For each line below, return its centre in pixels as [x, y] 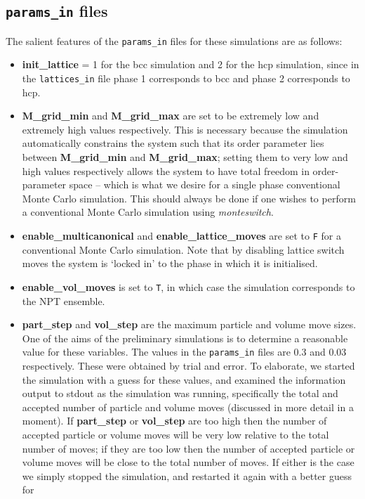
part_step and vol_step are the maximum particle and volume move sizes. [189, 324]
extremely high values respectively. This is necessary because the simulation [185, 129]
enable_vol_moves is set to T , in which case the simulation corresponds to [188, 286]
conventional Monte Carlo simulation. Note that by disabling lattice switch [183, 249]
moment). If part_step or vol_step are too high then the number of [174, 421]
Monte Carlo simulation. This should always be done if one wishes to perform [189, 198]
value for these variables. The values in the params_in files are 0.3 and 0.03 [184, 352]
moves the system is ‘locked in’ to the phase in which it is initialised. [170, 263]
